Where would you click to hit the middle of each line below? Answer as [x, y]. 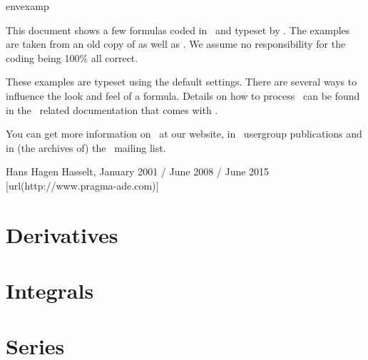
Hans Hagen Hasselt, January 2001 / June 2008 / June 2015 [138, 171]
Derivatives [62, 234]
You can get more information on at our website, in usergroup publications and [184, 134]
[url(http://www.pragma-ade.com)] [82, 185]
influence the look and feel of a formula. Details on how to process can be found [183, 95]
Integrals [50, 290]
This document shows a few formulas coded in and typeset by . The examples [178, 30]
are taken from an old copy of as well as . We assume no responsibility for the [176, 44]
